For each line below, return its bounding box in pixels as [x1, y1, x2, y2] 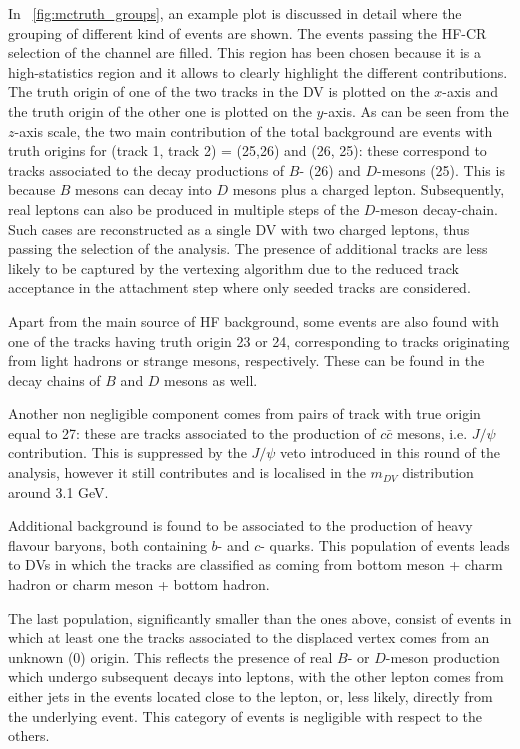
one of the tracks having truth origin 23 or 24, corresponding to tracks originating [8, 330, 510, 351]
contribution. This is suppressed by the [8, 442, 247, 463]
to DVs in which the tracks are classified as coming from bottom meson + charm [8, 554, 503, 575]
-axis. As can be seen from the [323, 100, 509, 121]
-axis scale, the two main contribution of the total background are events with [14, 120, 493, 141]
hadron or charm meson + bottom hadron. [8, 574, 270, 595]
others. [8, 725, 50, 746]
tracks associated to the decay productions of [8, 159, 285, 180]
